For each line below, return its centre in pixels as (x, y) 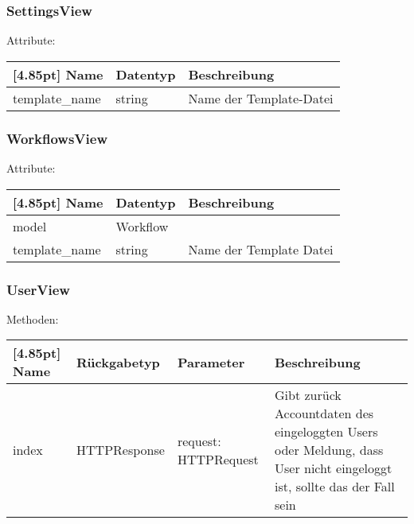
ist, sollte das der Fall (335, 487)
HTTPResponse (121, 450)
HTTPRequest (218, 459)
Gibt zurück (308, 395)
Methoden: (33, 318)
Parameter (211, 362)
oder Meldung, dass (329, 450)
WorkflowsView (57, 138)
